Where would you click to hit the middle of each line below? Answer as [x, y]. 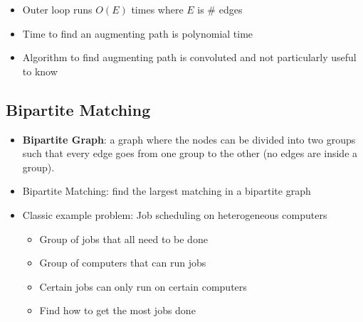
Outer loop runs [57, 9]
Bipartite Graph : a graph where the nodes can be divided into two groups [189, 139]
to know [40, 71]
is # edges [220, 9]
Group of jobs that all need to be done [123, 238]
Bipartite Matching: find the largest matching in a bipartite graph [167, 191]
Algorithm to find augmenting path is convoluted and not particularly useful [189, 57]
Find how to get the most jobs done [117, 310]
